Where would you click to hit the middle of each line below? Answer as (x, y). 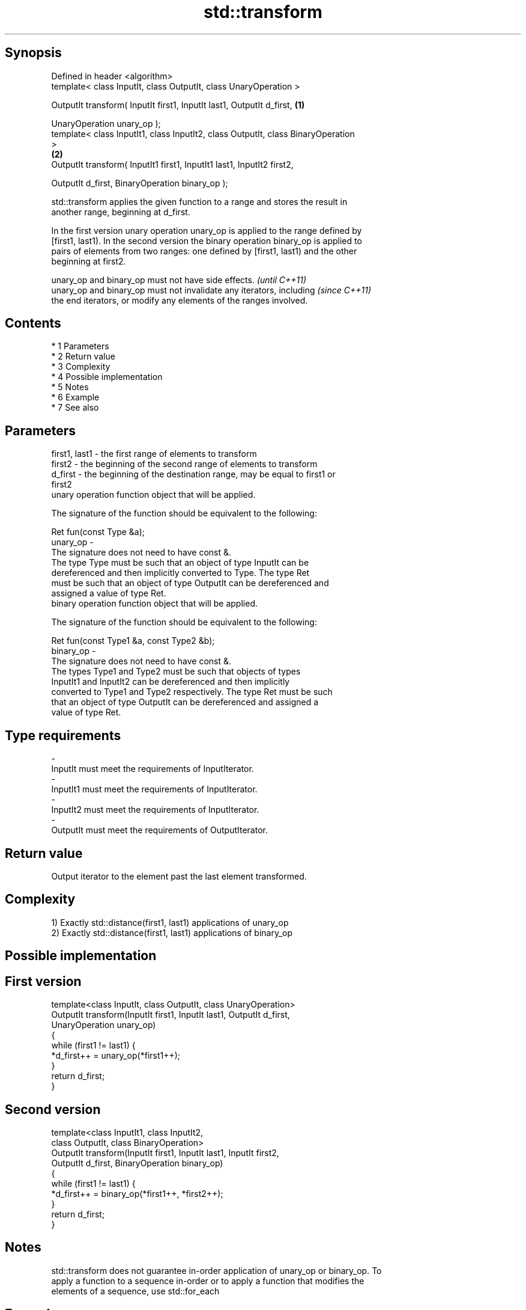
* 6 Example (75, 397)
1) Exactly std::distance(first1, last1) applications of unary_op (170, 922)
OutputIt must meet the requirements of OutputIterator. (159, 830)
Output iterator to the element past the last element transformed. (179, 876)
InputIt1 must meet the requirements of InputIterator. (154, 789)
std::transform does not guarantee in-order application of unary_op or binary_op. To (216, 1270)
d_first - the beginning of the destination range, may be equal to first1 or (193, 474)
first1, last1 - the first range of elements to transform (154, 454)
